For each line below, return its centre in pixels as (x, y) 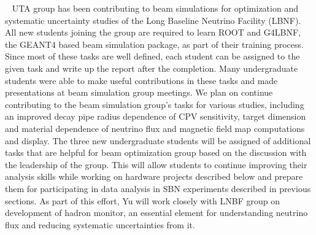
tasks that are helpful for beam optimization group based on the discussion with (156, 152)
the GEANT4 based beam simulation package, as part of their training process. (154, 44)
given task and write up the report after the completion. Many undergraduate (152, 68)
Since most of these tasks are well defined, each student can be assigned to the (152, 56)
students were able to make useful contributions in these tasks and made (141, 80)
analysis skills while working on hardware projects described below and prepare (154, 176)
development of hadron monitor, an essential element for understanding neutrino (156, 213)
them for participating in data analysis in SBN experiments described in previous (158, 188)
